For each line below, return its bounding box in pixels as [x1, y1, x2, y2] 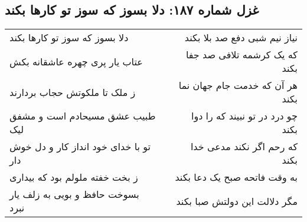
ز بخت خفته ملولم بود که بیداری [9, 170, 138, 184]
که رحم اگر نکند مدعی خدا [190, 140, 298, 154]
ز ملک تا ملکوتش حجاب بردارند [9, 85, 136, 99]
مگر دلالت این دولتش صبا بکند [176, 194, 298, 208]
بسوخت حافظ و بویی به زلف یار [9, 187, 139, 201]
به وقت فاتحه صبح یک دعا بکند [175, 170, 298, 184]
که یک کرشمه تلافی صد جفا [185, 48, 298, 62]
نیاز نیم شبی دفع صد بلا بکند [184, 31, 298, 45]
